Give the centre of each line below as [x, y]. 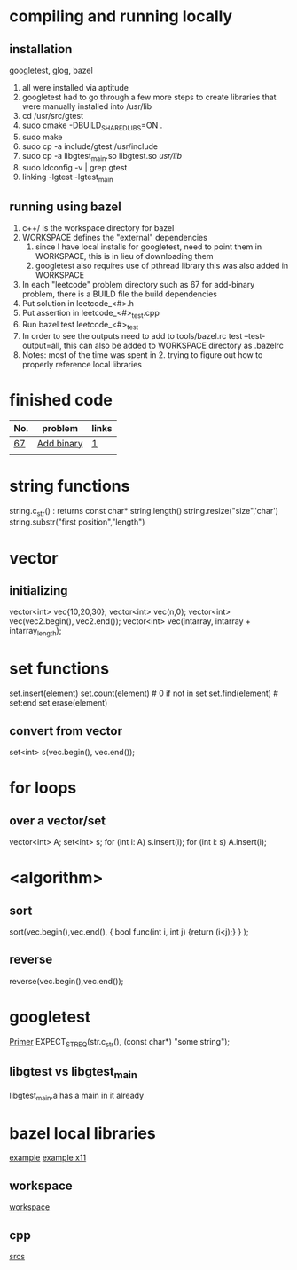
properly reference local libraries [82, 364]
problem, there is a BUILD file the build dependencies [119, 294]
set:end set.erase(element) [59, 703]
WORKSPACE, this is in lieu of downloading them [124, 256]
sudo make [43, 137]
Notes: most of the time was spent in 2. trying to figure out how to [142, 355]
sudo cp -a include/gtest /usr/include [90, 146]
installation [41, 49]
